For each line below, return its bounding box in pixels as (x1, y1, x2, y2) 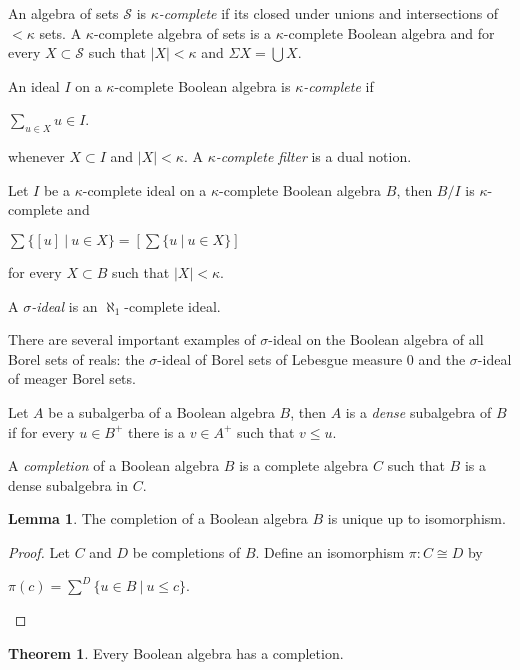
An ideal (8, 75, 60, 96)
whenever (8, 146, 65, 167)
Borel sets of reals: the (8, 348, 145, 369)
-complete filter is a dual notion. (215, 146, 412, 167)
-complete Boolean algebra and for (283, 22, 495, 43)
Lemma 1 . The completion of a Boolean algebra (8, 508, 308, 529)
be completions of (132, 541, 241, 562)
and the (418, 348, 466, 369)
